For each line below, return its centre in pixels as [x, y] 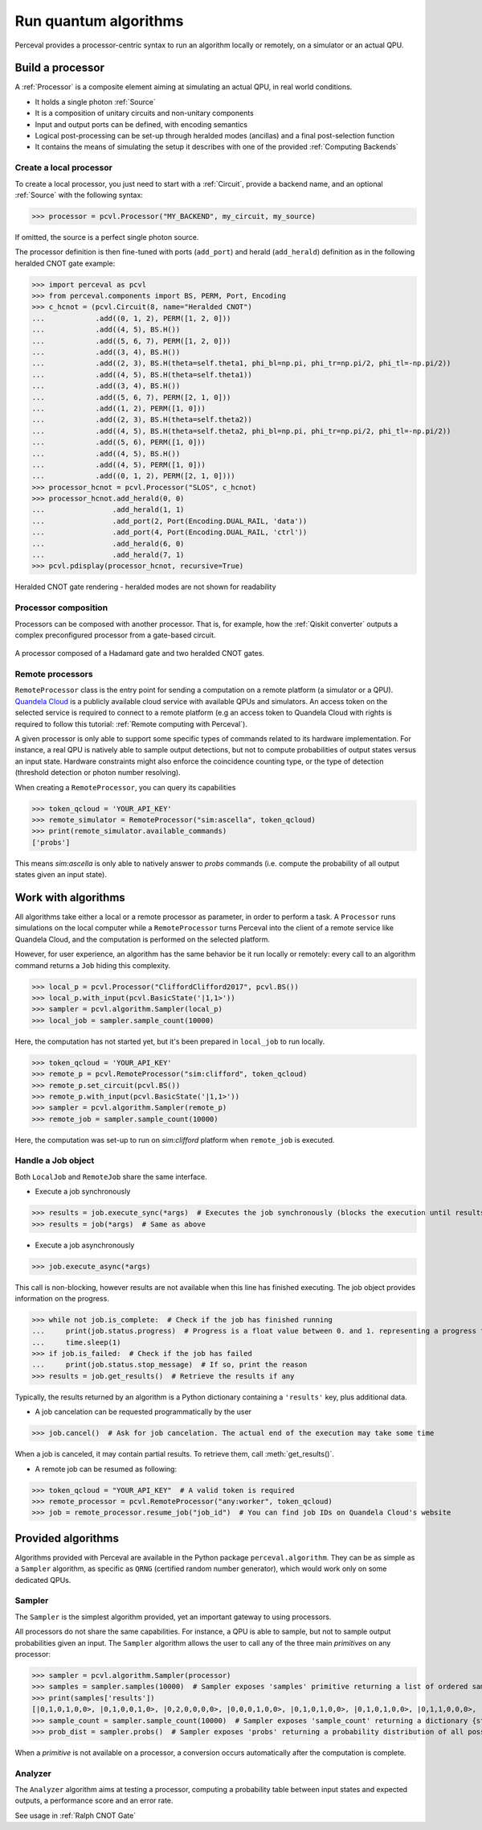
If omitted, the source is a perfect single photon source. [107, 237]
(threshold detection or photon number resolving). [98, 773]
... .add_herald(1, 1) [108, 510]
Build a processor [59, 68]
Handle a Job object [55, 1160]
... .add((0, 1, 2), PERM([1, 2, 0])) [131, 318]
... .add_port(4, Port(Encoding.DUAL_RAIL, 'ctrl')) [170, 532]
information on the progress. [62, 1298]
